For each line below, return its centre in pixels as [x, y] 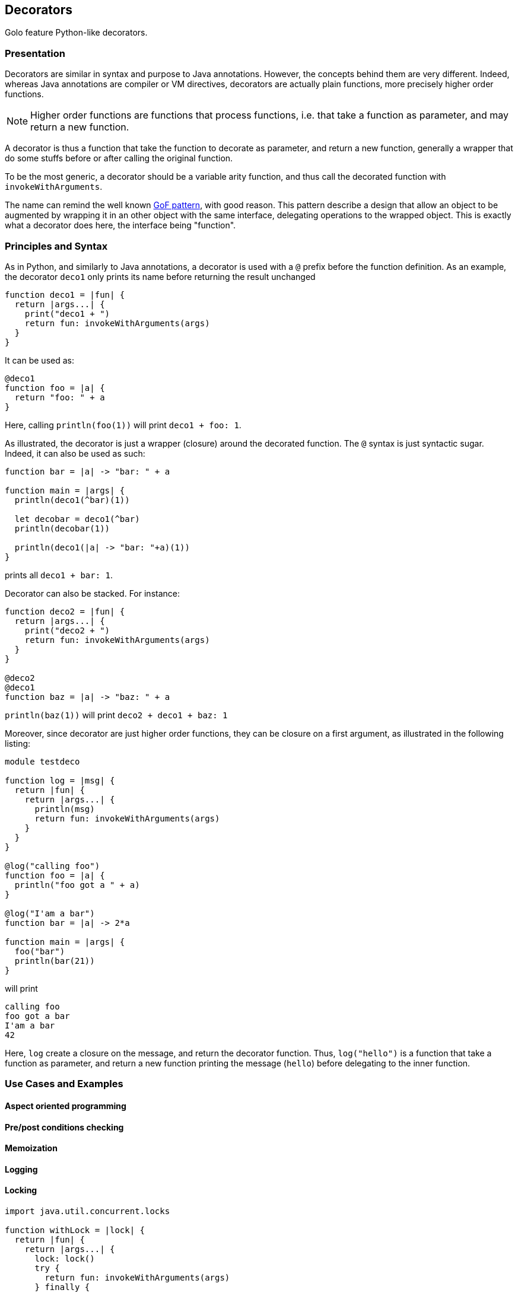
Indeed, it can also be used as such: [75, 453]
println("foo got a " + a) [77, 885]
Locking [21, 1190]
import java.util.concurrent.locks [88, 1211]
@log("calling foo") [53, 866]
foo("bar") [40, 951]
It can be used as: [39, 360]
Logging [21, 1169]
